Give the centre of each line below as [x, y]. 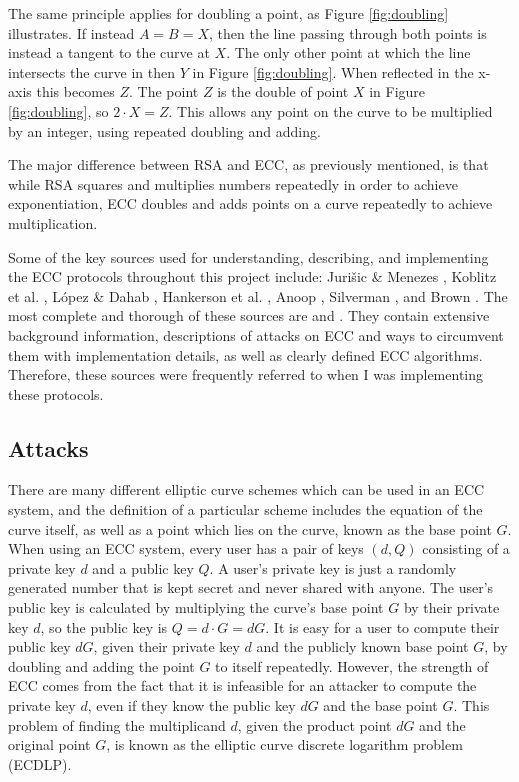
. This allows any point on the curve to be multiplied [330, 110]
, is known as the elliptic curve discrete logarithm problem [284, 744]
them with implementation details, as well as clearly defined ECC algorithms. [245, 354]
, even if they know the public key [191, 705]
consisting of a [466, 548]
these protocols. [56, 393]
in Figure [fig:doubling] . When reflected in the [333, 71]
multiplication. [53, 222]
